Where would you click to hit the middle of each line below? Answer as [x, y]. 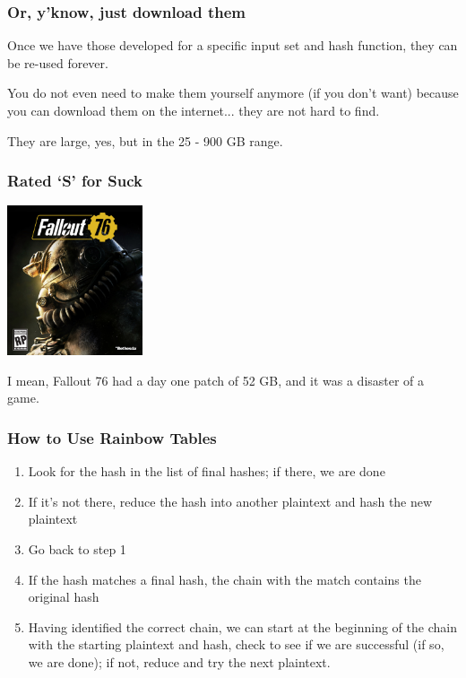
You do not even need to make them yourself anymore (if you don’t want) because [233, 93]
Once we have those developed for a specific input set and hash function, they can [233, 45]
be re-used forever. [58, 62]
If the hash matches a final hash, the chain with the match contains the [224, 579]
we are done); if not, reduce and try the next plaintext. [179, 661]
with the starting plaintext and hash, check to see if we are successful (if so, [236, 644]
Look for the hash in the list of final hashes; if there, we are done [207, 471]
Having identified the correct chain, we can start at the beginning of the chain [242, 626]
